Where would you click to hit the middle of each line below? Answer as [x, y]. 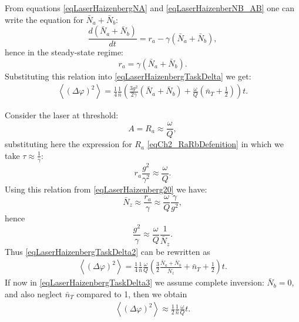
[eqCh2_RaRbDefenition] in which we [215, 144]
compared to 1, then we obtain [132, 293]
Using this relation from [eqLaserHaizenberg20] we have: [106, 189]
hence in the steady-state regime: [64, 52]
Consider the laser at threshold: [62, 115]
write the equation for [44, 19]
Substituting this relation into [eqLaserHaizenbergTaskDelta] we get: [128, 76]
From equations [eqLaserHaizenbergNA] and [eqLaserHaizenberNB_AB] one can [149, 8]
